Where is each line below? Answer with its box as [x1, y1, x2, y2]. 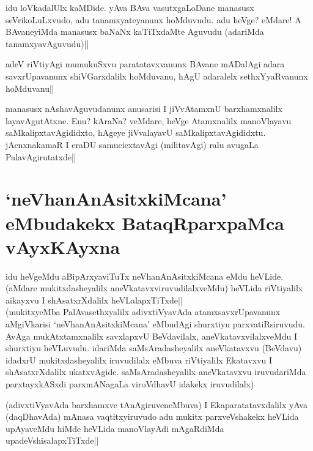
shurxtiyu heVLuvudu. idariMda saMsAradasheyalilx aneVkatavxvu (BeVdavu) [6, 341, 302, 354]
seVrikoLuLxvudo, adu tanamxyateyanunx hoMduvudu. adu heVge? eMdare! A [6, 13, 301, 26]
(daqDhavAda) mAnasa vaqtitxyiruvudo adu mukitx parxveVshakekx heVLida [6, 410, 299, 423]
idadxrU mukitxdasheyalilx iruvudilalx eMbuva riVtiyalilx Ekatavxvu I [6, 353, 273, 366]
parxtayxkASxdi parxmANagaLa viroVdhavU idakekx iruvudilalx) [6, 377, 254, 390]
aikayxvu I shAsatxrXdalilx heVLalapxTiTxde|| [6, 293, 183, 306]
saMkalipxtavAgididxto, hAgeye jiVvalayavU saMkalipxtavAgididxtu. [6, 126, 266, 139]
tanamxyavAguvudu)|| [6, 37, 89, 50]
